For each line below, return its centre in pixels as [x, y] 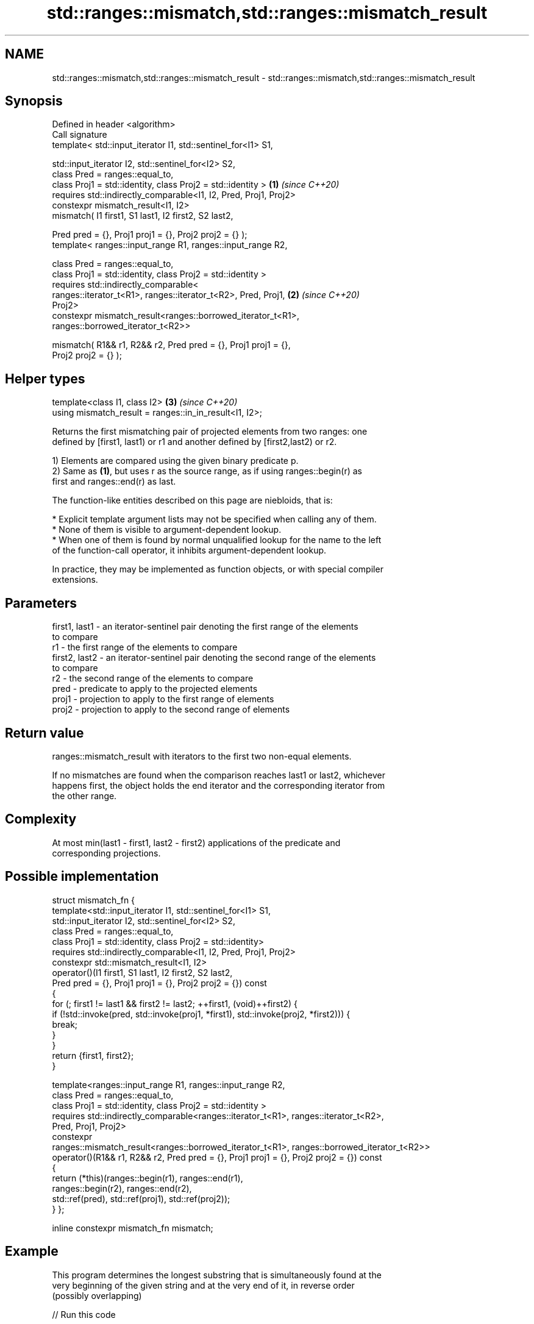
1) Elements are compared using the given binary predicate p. [175, 461]
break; [65, 1024]
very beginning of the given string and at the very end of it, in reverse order [203, 1285]
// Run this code [84, 1314]
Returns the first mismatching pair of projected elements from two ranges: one [210, 432]
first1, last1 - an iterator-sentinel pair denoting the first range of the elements [205, 627]
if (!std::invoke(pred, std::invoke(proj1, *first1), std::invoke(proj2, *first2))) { [201, 1014]
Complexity [41, 819]
